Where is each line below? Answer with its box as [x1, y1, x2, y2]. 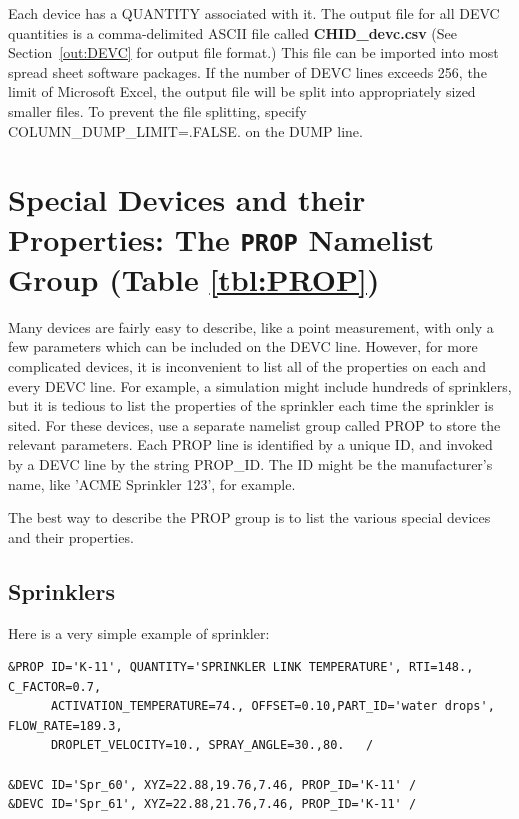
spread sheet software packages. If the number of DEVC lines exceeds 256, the [8, 61, 487, 82]
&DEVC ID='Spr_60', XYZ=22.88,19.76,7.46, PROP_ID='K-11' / [8, 777, 417, 792]
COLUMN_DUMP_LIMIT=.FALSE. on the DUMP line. [8, 120, 363, 141]
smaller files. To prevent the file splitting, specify [8, 100, 307, 121]
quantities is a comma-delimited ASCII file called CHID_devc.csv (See [8, 22, 457, 43]
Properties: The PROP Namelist [8, 218, 435, 259]
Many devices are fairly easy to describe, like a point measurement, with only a [8, 316, 494, 337]
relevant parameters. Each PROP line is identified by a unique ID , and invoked [8, 434, 493, 455]
